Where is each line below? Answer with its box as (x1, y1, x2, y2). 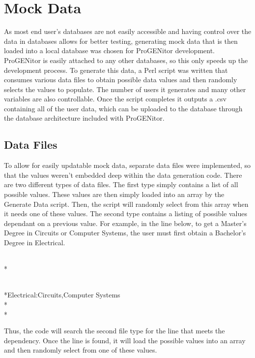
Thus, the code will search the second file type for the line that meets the (4, 325, 225, 336)
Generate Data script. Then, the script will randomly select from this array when (4, 198, 249, 209)
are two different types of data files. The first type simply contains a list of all (4, 179, 238, 190)
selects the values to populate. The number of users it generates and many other (4, 84, 246, 94)
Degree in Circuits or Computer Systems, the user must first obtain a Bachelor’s (4, 228, 246, 238)
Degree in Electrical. (4, 237, 65, 248)
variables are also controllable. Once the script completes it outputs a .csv (4, 94, 227, 104)
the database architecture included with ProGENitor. (4, 113, 165, 123)
